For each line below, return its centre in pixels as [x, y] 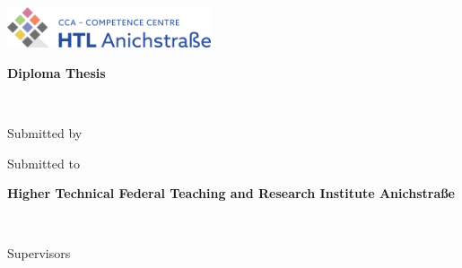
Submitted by [45, 132]
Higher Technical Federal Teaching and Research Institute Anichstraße [231, 193]
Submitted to [44, 163]
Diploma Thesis [57, 72]
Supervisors [39, 253]
